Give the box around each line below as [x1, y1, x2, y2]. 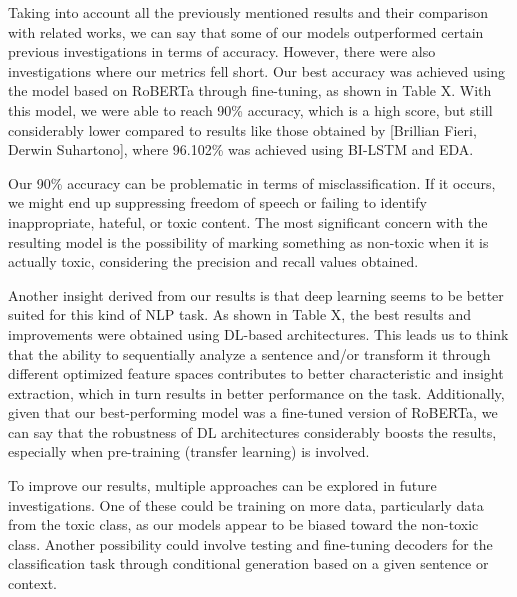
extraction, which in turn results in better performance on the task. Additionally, [8, 382, 505, 403]
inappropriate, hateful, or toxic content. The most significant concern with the [8, 211, 488, 232]
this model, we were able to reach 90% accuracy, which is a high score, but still [8, 99, 493, 120]
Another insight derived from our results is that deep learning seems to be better [8, 284, 504, 305]
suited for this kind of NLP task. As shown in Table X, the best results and [8, 304, 472, 325]
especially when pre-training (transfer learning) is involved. [8, 441, 370, 462]
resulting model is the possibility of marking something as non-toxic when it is [8, 231, 489, 252]
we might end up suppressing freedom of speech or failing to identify [8, 192, 427, 213]
